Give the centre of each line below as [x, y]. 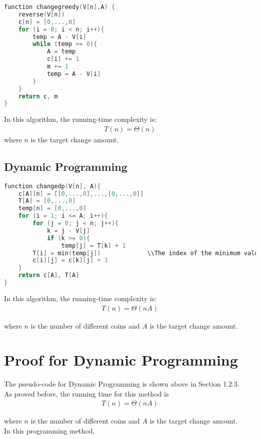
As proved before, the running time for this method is [86, 393]
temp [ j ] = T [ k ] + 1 [93, 245]
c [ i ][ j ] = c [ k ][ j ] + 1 [70, 260]
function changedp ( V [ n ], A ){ [52, 186]
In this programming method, [49, 431]
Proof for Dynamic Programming [121, 360]
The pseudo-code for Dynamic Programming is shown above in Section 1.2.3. [122, 384]
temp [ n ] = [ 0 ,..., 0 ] [52, 209]
